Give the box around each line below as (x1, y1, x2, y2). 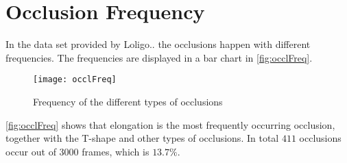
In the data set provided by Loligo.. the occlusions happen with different (5, 37, 311, 51)
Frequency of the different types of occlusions (33, 94, 223, 108)
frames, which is (82, 144, 149, 158)
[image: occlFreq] (33, 75, 117, 85)
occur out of (5, 144, 56, 158)
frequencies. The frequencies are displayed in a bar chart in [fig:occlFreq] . (5, 50, 313, 64)
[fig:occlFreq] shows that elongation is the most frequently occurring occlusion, (5, 117, 335, 131)
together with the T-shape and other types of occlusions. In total (5, 131, 279, 145)
